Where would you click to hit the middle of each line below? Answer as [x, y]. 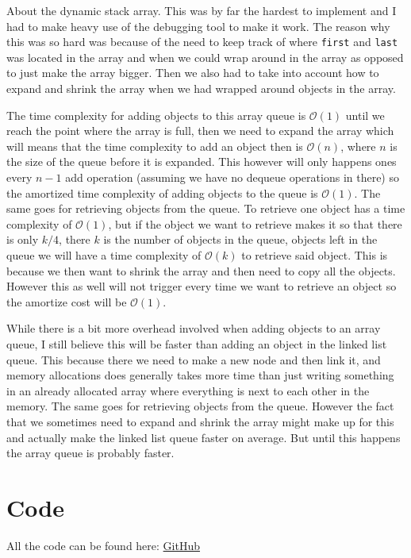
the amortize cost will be [67, 301]
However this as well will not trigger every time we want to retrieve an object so [202, 286]
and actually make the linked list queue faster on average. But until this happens [204, 437]
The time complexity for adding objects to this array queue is [156, 115]
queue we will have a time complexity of [104, 254]
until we [365, 115]
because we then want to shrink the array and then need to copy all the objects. [201, 270]
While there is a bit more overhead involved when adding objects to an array [194, 328]
